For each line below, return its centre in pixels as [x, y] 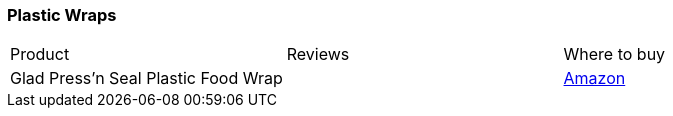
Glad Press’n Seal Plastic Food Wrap [146, 78]
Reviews [318, 54]
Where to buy [614, 54]
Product [40, 54]
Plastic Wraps [62, 15]
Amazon [594, 78]
